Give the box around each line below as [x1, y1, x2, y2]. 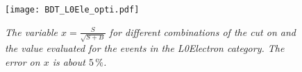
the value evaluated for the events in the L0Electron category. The [5, 41, 285, 55]
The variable [5, 24, 58, 39]
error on [5, 54, 40, 69]
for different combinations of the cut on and [109, 24, 296, 39]
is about [52, 54, 85, 69]
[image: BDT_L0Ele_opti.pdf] [5, 5, 140, 15]
